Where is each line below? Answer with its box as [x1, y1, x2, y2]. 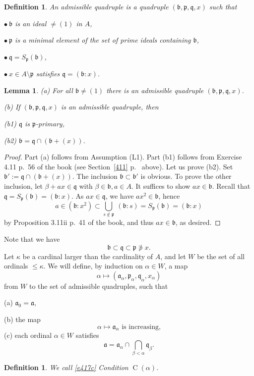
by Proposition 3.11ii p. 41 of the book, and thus [4, 217, 154, 227]
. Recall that [212, 180, 251, 191]
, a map [164, 261, 188, 271]
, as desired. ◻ [175, 217, 221, 227]
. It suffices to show [131, 180, 190, 191]
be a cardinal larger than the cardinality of [22, 251, 153, 261]
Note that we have [4, 233, 60, 244]
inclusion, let [4, 180, 43, 191]
